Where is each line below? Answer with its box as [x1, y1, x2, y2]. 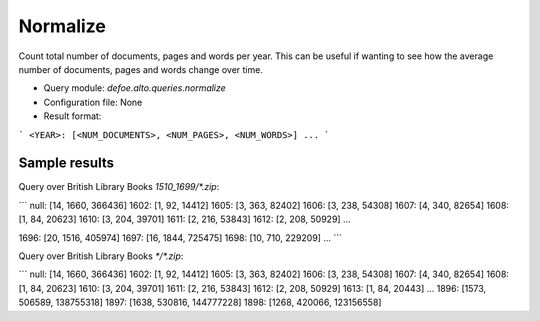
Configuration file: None [43, 96, 143, 108]
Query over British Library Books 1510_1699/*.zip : [18, 181, 220, 193]
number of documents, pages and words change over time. [18, 63, 264, 75]
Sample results [18, 155, 115, 172]
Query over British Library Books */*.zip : [18, 250, 184, 262]
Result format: [43, 110, 102, 122]
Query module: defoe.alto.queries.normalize [43, 82, 227, 94]
